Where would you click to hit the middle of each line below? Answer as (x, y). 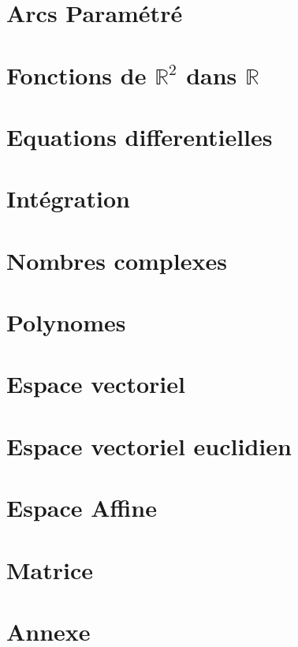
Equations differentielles (140, 136)
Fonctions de (76, 75)
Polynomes (66, 322)
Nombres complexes (117, 260)
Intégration (68, 198)
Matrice (50, 569)
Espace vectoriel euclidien (149, 445)
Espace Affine (82, 508)
